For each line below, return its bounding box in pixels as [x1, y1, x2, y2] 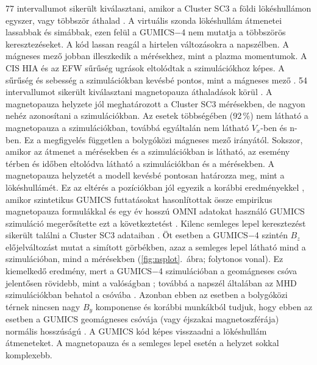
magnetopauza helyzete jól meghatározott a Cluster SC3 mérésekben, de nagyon [5, 97, 305, 110]
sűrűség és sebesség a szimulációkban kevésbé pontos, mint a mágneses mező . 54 [5, 73, 308, 86]
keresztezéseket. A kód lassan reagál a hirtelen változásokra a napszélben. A [5, 37, 289, 50]
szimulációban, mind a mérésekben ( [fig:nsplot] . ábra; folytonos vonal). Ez [5, 252, 283, 265]
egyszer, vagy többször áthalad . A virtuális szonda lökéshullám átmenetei [5, 13, 282, 26]
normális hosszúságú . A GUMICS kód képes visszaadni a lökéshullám [5, 324, 267, 337]
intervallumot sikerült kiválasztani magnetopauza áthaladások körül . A [5, 85, 272, 98]
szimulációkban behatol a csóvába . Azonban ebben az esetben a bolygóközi [5, 288, 288, 301]
